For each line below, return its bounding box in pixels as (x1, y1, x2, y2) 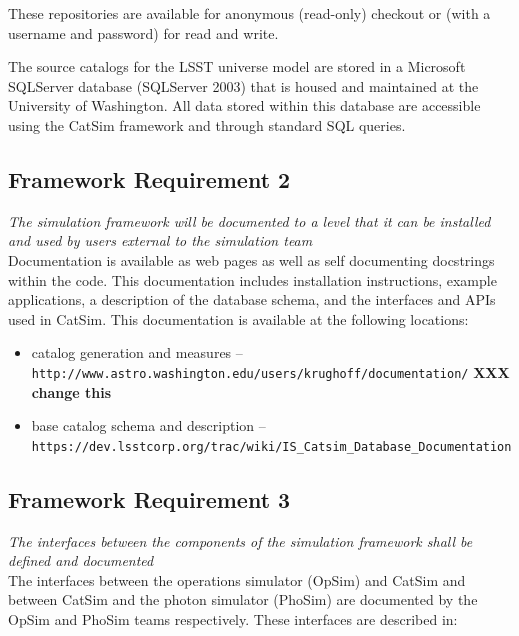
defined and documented (8, 550, 154, 571)
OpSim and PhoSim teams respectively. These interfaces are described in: (8, 609, 458, 629)
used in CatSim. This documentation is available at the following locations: (8, 308, 469, 329)
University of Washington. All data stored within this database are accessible (8, 95, 481, 116)
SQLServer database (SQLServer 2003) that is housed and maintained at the (8, 75, 479, 96)
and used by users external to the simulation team (8, 230, 313, 251)
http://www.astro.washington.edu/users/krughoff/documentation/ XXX (31, 361, 510, 382)
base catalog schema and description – (31, 415, 266, 436)
